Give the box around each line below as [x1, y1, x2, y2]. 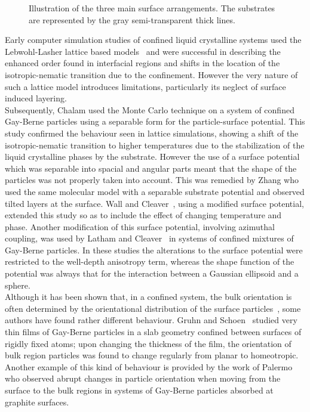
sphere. [5, 278, 30, 291]
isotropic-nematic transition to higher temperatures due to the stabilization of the [5, 138, 305, 151]
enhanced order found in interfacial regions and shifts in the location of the [5, 57, 280, 69]
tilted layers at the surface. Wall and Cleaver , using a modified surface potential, [5, 197, 304, 209]
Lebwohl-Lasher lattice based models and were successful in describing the [5, 45, 281, 57]
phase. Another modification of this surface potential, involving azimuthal [5, 220, 275, 233]
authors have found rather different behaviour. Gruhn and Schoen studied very [5, 314, 297, 326]
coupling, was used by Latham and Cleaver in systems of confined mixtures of [5, 232, 294, 244]
